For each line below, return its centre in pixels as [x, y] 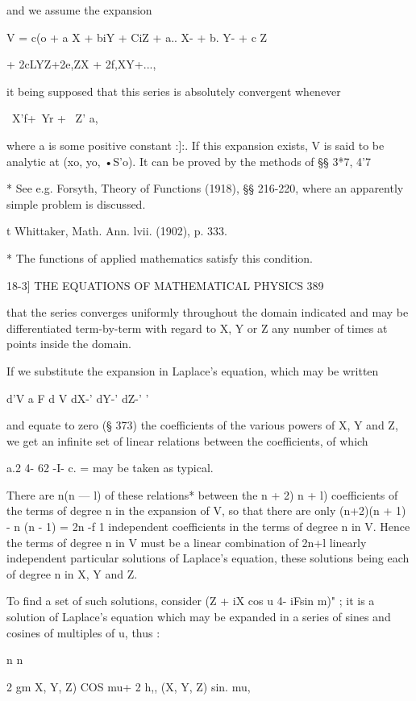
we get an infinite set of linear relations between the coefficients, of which [187, 440]
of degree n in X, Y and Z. [72, 573]
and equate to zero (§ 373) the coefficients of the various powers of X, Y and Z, [202, 425]
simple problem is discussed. [76, 203]
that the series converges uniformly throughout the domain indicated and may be [208, 312]
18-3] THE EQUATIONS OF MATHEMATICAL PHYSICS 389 [165, 285]
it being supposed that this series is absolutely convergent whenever [174, 91]
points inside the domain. [69, 344]
